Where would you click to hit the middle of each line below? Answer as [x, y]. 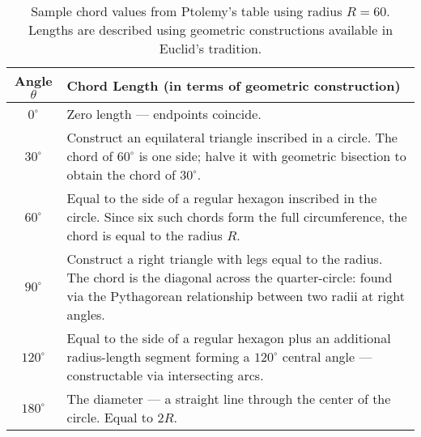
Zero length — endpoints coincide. [164, 114]
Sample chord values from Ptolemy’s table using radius [187, 11]
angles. [86, 314]
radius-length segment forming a [158, 356]
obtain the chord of [121, 174]
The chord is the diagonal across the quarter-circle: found [230, 277]
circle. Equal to [110, 417]
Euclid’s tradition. [210, 48]
